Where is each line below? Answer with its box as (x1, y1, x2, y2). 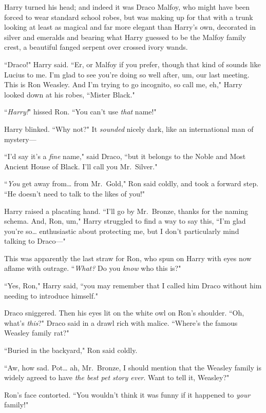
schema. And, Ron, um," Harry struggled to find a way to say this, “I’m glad (4, 215, 246, 226)
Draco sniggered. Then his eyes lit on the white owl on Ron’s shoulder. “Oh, (4, 307, 244, 318)
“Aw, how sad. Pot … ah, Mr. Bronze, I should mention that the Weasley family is (4, 362, 261, 372)
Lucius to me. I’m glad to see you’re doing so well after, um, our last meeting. (4, 69, 250, 80)
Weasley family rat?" (4, 327, 69, 338)
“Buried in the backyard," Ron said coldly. (4, 345, 138, 356)
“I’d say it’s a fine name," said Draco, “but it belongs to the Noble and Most (4, 151, 246, 162)
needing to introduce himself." (4, 290, 99, 301)
